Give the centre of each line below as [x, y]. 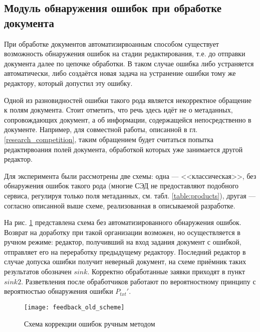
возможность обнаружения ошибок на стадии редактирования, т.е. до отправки [125, 53]
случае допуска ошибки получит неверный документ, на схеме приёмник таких [125, 261]
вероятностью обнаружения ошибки [59, 291]
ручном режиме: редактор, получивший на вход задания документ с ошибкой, [123, 242]
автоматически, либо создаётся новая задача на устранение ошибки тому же [120, 73]
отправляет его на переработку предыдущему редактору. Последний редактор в [125, 251]
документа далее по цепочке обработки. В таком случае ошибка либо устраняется [129, 63]
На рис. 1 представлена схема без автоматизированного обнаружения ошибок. [123, 222]
